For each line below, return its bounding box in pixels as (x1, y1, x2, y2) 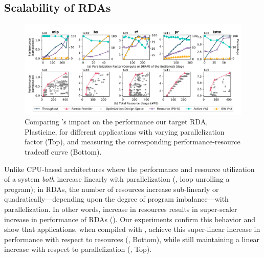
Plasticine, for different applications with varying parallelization (25, 126, 225, 137)
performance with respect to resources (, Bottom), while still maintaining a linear (4, 233, 259, 244)
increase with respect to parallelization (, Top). (4, 244, 152, 254)
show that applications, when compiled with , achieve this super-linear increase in (4, 224, 260, 234)
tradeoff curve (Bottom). (25, 146, 102, 157)
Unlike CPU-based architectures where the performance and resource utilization (4, 163, 255, 174)
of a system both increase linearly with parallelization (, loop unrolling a (4, 174, 230, 184)
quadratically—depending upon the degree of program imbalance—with (4, 193, 229, 204)
